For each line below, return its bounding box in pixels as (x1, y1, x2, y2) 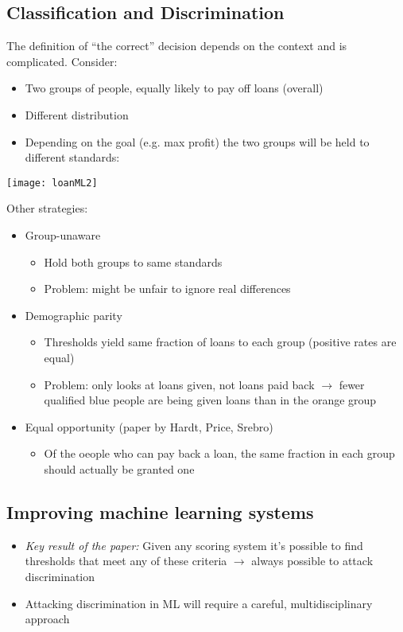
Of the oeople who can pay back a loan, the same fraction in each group (44, 445, 395, 462)
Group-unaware (25, 227, 101, 244)
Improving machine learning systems (6, 499, 314, 524)
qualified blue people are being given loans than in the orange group (44, 392, 377, 408)
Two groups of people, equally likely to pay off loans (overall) (25, 80, 324, 96)
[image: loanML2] (6, 177, 98, 189)
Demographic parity (25, 306, 122, 323)
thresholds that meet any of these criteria (25, 552, 227, 569)
